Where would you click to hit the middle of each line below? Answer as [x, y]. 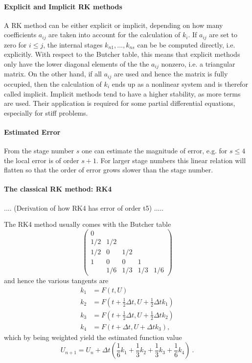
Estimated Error [32, 132]
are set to [223, 35]
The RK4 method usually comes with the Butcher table [88, 224]
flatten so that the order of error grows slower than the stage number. [109, 170]
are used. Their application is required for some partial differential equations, [120, 103]
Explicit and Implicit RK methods [63, 6]
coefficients [20, 35]
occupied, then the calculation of [53, 84]
